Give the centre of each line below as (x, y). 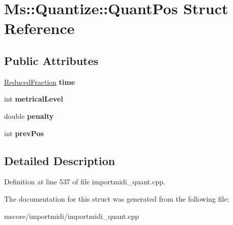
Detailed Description (60, 160)
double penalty (29, 116)
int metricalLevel (34, 99)
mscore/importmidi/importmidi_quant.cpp (72, 216)
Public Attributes (51, 60)
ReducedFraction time (40, 82)
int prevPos (24, 133)
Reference (39, 28)
